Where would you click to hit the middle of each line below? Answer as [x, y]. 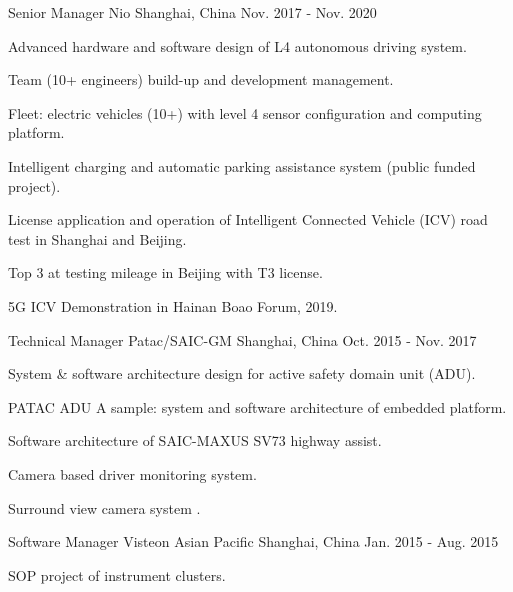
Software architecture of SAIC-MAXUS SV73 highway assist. [195, 440]
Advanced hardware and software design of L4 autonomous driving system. [237, 45]
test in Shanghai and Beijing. [97, 238]
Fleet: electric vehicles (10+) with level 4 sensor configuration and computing [245, 112]
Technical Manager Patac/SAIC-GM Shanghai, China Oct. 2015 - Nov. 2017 [242, 339]
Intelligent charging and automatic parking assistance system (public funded [242, 165]
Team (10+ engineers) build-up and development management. [201, 79]
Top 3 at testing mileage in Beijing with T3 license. [165, 272]
